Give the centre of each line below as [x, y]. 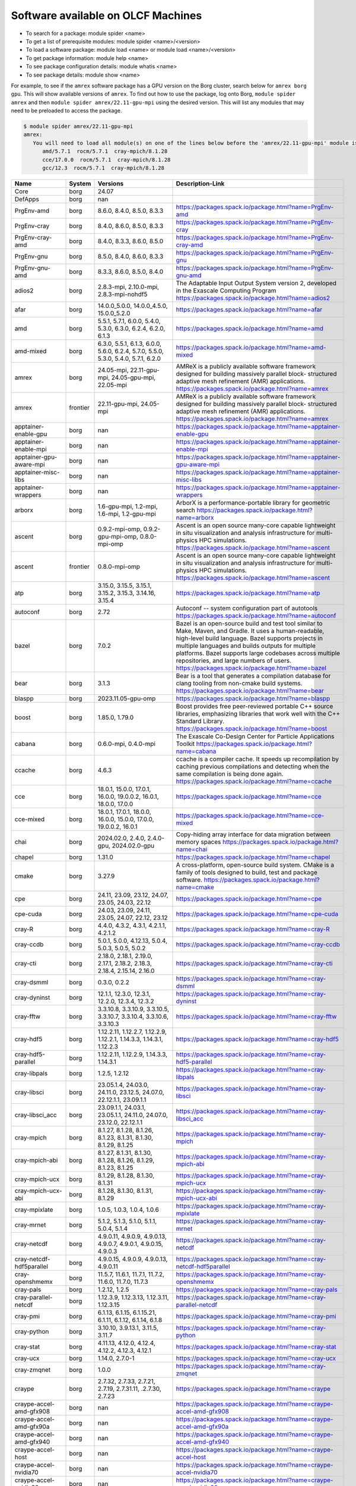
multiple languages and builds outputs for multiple [246, 646]
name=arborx [195, 517]
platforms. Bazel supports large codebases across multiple [258, 653]
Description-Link [200, 183]
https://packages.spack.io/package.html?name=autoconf [256, 615]
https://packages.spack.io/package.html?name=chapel [253, 857]
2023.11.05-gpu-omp [127, 698]
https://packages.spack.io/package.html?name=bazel [251, 668]
